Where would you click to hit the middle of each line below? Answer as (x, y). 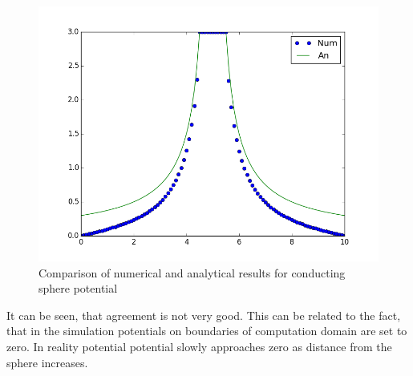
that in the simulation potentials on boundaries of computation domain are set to (207, 331)
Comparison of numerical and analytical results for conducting (192, 272)
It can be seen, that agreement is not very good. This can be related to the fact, (204, 315)
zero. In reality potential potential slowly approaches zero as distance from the (199, 346)
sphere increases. (47, 362)
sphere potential (78, 288)
